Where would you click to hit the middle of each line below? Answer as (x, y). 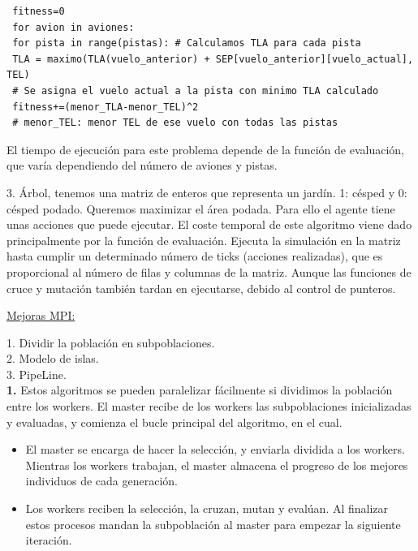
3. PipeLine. (37, 374)
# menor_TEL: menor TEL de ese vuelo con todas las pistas (175, 123)
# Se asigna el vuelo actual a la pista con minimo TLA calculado (196, 90)
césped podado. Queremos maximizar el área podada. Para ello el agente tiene (201, 208)
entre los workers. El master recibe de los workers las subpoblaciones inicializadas (209, 406)
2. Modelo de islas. (53, 358)
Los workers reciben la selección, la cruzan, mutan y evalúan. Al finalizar (207, 508)
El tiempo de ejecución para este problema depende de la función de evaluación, (205, 149)
